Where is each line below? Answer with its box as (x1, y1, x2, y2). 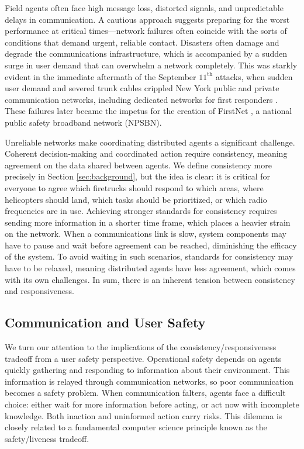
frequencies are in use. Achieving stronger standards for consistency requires (5, 205, 277, 217)
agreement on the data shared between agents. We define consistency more (5, 158, 272, 171)
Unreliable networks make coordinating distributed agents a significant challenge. (5, 136, 295, 148)
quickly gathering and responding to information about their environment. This (5, 364, 290, 376)
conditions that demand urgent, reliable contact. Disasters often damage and (5, 36, 279, 48)
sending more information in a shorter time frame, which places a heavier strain (5, 216, 291, 228)
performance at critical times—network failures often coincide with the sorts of (5, 25, 287, 37)
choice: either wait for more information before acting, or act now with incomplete (5, 398, 299, 410)
